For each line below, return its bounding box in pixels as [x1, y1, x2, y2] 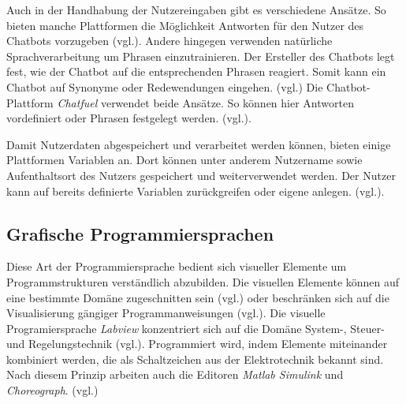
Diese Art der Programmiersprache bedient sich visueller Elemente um [6, 258, 347, 275]
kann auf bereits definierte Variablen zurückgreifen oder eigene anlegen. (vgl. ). [6, 182, 385, 199]
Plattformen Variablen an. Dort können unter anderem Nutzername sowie [6, 151, 363, 168]
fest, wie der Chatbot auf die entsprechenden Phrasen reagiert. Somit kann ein [6, 63, 386, 80]
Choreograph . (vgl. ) [6, 382, 99, 398]
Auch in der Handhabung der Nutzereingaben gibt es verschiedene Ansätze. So [6, 2, 386, 17]
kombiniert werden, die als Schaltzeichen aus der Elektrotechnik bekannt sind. [6, 350, 384, 367]
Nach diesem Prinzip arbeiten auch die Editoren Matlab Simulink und [6, 366, 344, 383]
